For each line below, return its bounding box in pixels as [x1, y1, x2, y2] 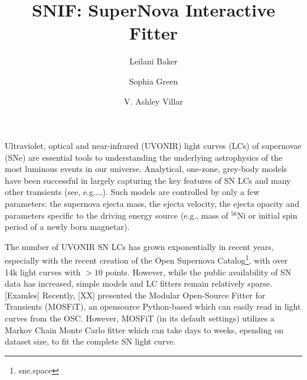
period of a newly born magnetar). [5, 220, 130, 233]
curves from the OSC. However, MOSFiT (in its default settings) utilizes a [5, 312, 275, 324]
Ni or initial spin [237, 209, 298, 221]
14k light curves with [5, 265, 81, 278]
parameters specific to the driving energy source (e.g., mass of [5, 209, 228, 221]
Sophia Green [129, 74, 178, 87]
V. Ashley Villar [124, 95, 183, 107]
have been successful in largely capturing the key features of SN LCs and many [5, 174, 291, 186]
